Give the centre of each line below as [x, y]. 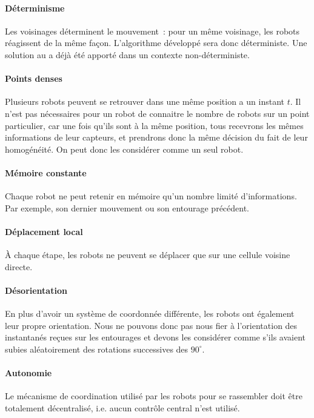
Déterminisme [35, 8]
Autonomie [28, 373]
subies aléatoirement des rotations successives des [97, 349]
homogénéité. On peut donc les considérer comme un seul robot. [124, 149]
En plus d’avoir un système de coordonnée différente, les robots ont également [150, 313]
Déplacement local [44, 231]
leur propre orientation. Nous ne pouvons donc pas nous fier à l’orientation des [151, 325]
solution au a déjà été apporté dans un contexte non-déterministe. [127, 54]
